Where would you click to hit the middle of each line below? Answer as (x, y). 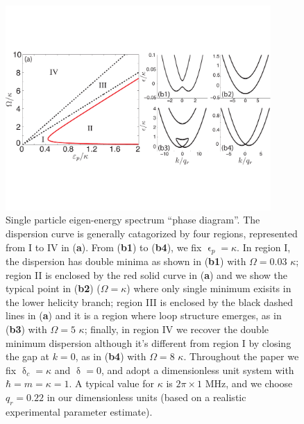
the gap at (27, 356)
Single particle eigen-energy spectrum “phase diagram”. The (133, 220)
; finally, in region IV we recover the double (177, 329)
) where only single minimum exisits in (209, 288)
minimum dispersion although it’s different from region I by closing (149, 342)
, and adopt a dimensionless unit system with (197, 370)
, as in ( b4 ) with (111, 356)
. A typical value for (111, 383)
